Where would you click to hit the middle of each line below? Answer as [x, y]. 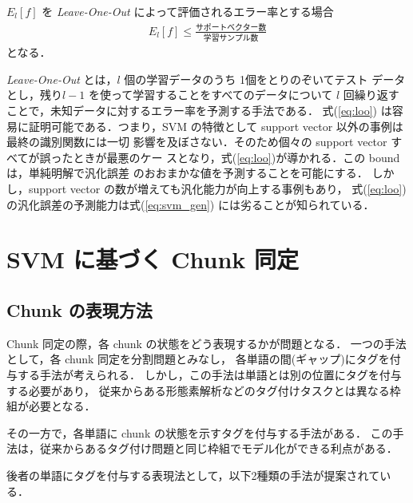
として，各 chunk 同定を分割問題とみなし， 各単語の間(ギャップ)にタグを [198, 359]
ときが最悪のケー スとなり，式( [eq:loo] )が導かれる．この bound [236, 157]
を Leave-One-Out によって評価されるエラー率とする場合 [188, 11]
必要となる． [62, 406]
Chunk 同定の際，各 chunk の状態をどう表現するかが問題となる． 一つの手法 [206, 343]
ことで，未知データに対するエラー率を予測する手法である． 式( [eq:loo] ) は [199, 111]
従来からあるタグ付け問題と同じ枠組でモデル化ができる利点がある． [218, 448]
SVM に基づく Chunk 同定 [153, 259]
